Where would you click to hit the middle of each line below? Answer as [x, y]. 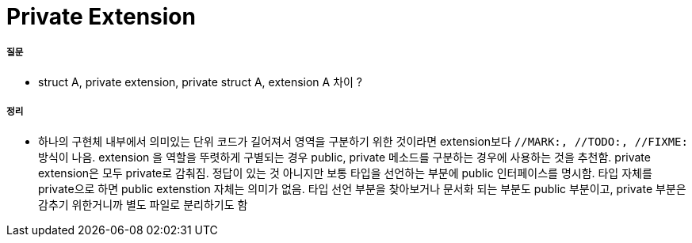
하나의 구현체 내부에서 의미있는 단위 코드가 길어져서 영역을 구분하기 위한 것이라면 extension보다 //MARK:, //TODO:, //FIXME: [363, 141]
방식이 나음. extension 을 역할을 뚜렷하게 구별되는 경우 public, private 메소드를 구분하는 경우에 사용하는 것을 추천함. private [344, 157]
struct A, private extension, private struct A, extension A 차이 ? [201, 82]
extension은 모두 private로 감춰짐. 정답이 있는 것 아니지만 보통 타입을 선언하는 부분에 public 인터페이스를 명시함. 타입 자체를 [345, 173]
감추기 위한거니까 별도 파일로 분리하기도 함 [143, 204]
